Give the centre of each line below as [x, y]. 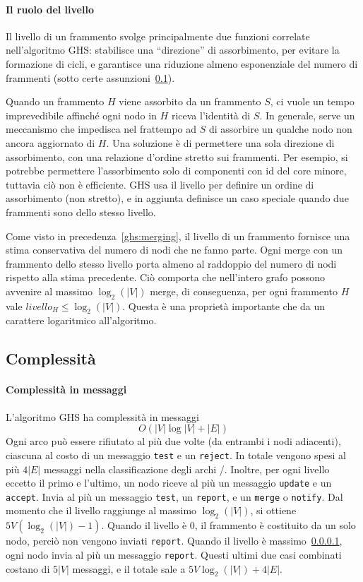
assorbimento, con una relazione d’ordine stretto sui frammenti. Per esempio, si [177, 156]
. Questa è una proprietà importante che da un [224, 305]
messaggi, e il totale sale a [129, 568]
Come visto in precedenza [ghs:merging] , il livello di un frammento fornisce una [178, 236]
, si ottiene [273, 510]
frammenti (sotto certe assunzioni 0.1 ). [90, 77]
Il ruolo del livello [50, 9]
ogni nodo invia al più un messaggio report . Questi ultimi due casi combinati [174, 554]
